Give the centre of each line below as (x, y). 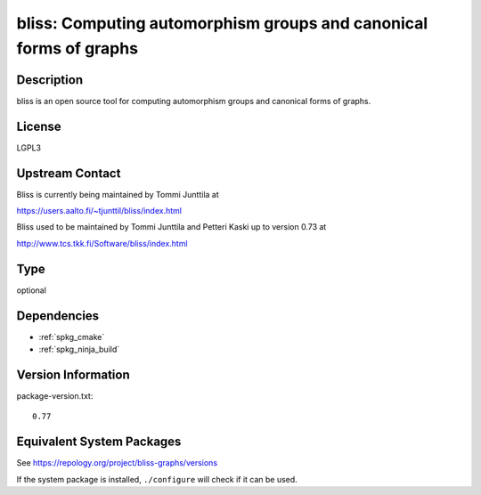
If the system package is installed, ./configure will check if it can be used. (157, 479)
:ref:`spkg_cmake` (72, 337)
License (39, 126)
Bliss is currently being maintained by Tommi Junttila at (118, 194)
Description (50, 80)
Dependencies (58, 316)
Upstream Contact (69, 173)
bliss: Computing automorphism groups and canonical (222, 23)
